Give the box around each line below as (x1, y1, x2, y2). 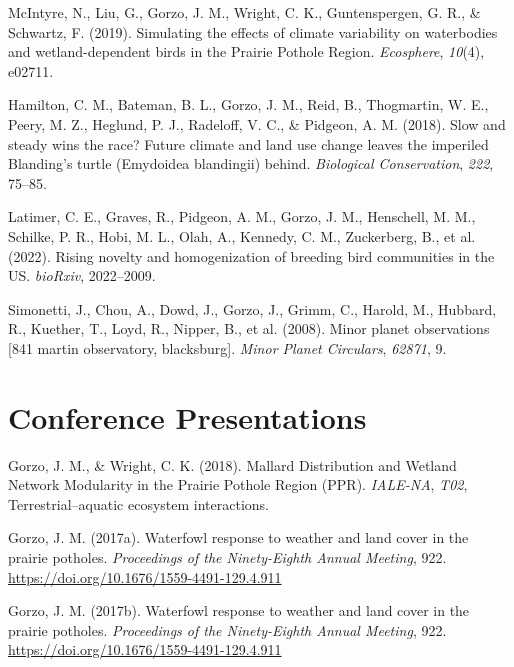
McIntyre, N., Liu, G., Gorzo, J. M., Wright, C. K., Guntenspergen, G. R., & (8, 2, 481, 22)
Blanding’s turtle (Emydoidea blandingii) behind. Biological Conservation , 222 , (8, 153, 494, 174)
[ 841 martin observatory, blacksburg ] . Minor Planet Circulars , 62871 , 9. (8, 337, 447, 358)
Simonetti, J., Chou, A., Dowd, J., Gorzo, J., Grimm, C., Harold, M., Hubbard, (8, 298, 497, 319)
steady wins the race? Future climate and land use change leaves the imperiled (8, 133, 489, 154)
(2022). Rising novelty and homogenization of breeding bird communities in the (8, 245, 495, 266)
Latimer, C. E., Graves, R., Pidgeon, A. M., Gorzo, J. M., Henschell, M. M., (8, 206, 476, 227)
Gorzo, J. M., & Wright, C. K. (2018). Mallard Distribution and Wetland (8, 454, 457, 475)
